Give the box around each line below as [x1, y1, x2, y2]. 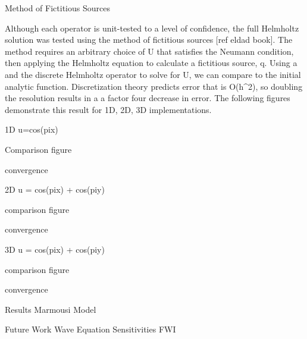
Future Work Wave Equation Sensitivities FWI [5, 323, 176, 335]
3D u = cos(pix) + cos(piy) [5, 243, 105, 255]
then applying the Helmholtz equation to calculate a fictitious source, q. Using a [5, 56, 297, 69]
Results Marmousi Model [5, 303, 96, 315]
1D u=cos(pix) [5, 123, 58, 136]
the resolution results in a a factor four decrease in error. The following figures [5, 92, 290, 104]
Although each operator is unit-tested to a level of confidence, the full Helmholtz [5, 21, 299, 34]
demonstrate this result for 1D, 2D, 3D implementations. [5, 103, 212, 115]
